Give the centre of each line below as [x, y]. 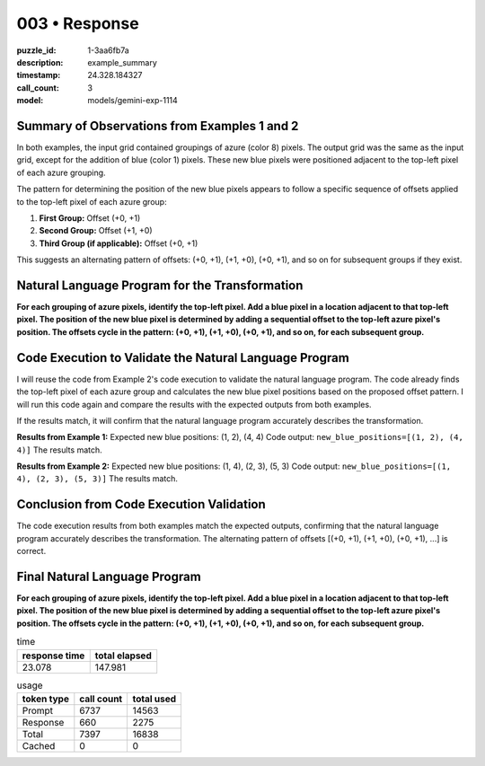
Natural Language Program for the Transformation [160, 285]
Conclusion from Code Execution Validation [141, 504]
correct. [31, 551]
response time [53, 656]
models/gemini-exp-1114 [133, 101]
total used [154, 699]
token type [45, 699]
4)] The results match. [59, 450]
